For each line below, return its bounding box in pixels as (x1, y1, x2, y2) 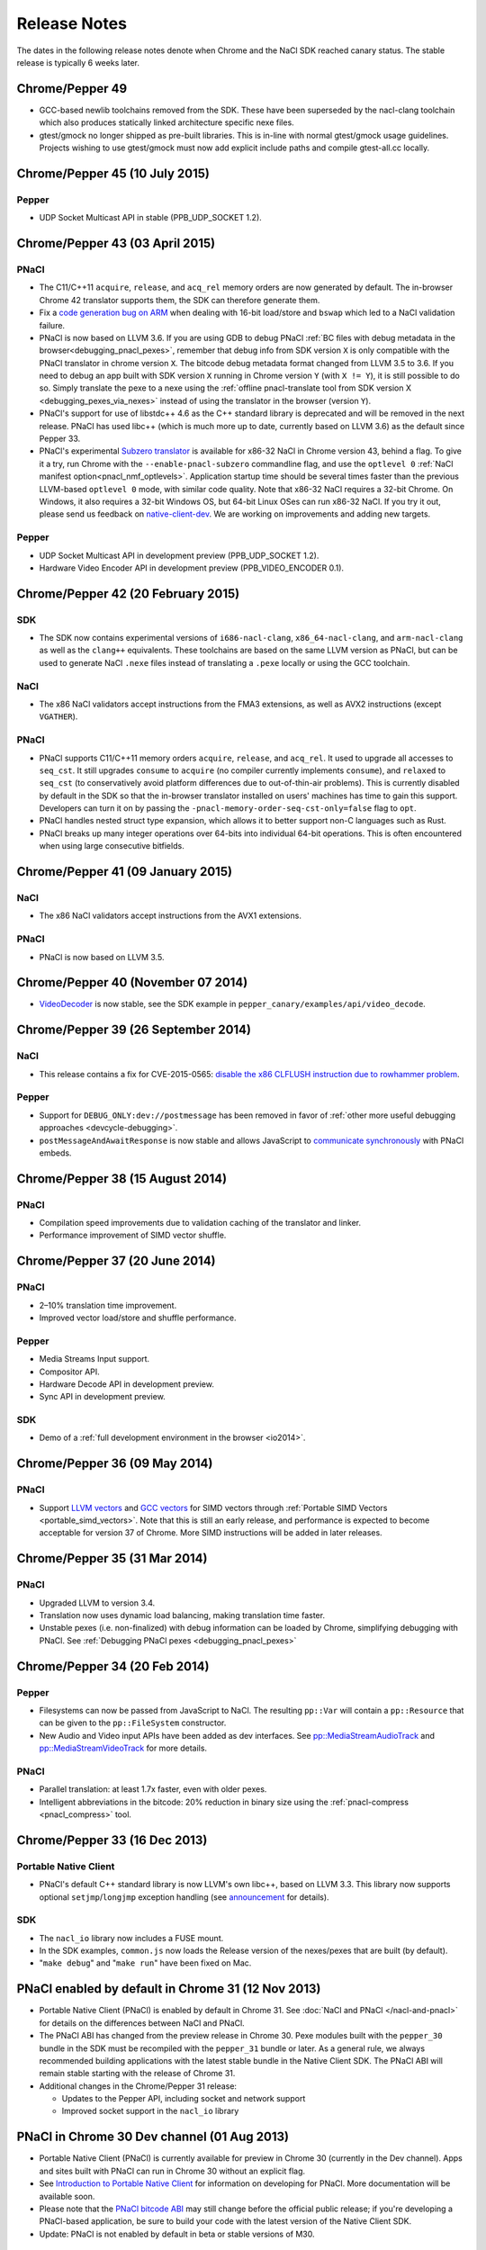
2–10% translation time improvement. (39, 1300, 177, 1310)
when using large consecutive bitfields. (39, 841, 184, 851)
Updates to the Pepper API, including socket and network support (61, 2093, 306, 2104)
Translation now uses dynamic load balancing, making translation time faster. (39, 1609, 326, 1620)
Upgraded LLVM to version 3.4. (39, 1597, 156, 1608)
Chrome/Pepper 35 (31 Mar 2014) (16, 1551, 208, 1566)
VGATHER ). (39, 711, 78, 722)
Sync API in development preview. (39, 1391, 166, 1402)
